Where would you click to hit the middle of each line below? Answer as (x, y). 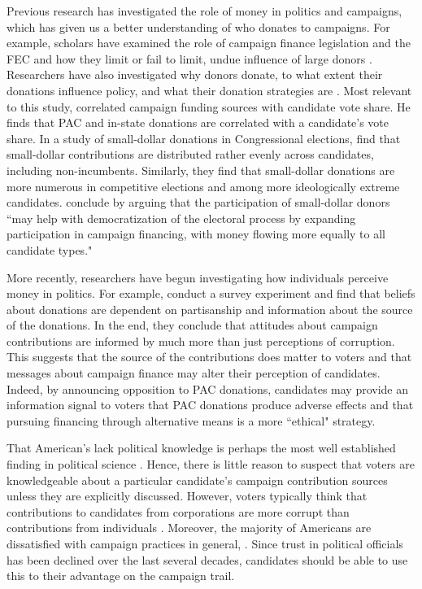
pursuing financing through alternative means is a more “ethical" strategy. (191, 420)
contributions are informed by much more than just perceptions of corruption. (201, 340)
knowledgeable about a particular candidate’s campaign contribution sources (197, 480)
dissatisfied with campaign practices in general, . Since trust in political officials (205, 543)
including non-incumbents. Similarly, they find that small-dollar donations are (201, 170)
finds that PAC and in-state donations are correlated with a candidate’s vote (198, 122)
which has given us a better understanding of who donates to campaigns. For (198, 26)
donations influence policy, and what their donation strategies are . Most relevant (209, 90)
